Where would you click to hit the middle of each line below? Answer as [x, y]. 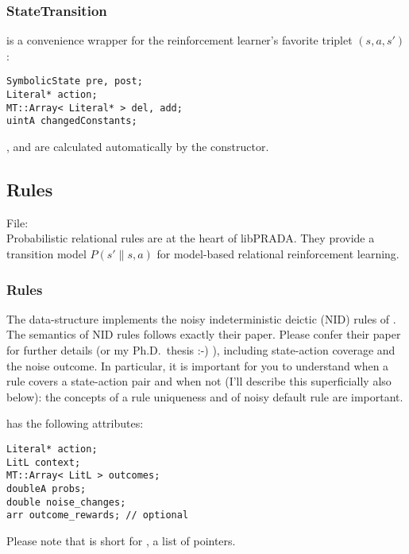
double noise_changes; [66, 502]
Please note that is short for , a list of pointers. [121, 540]
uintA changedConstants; [72, 121]
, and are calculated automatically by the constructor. [138, 147]
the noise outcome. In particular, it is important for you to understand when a [198, 365]
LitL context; [44, 462]
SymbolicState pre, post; [75, 81]
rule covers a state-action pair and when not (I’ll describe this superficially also [199, 381]
